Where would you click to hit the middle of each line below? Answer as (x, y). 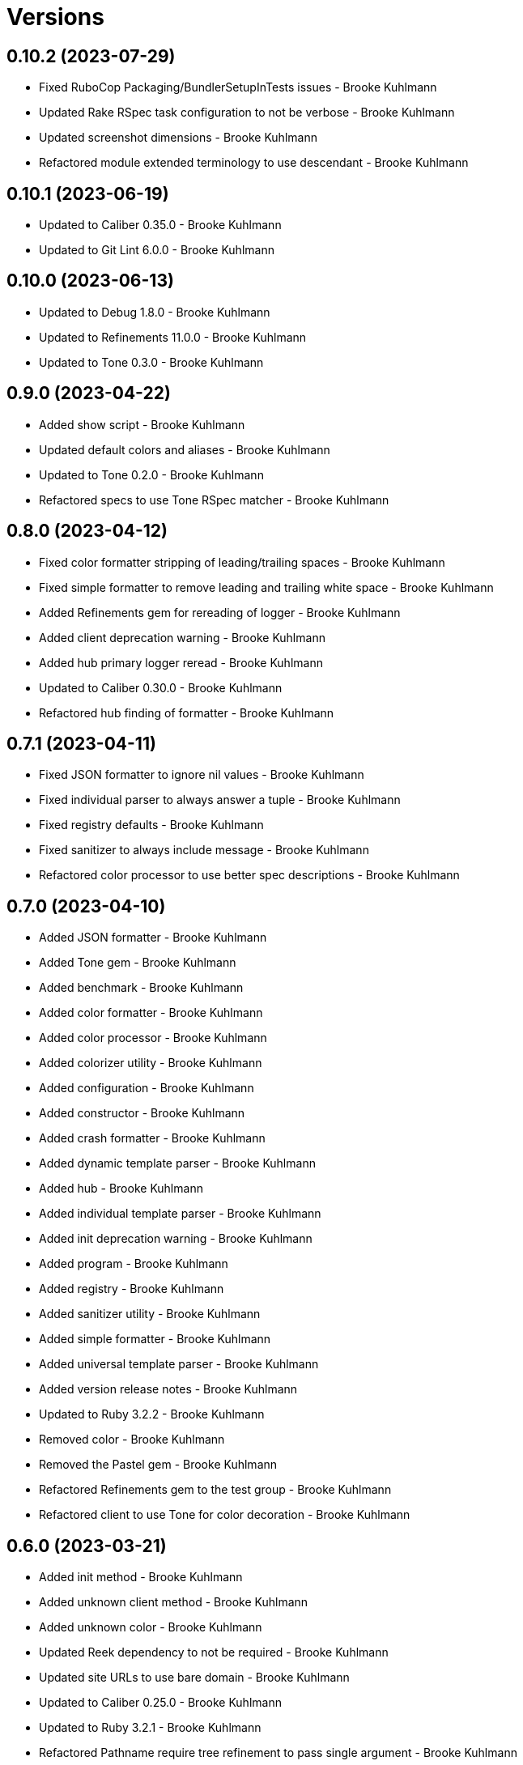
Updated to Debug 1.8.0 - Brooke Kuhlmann (155, 312)
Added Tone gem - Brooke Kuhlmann (138, 963)
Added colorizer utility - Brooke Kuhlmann (151, 1063)
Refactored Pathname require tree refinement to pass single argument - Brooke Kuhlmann (278, 1753)
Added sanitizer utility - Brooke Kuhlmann (150, 1314)
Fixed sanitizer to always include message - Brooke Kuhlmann (204, 850)
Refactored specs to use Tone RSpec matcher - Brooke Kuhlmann (214, 500)
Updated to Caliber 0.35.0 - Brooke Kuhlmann (160, 225)
